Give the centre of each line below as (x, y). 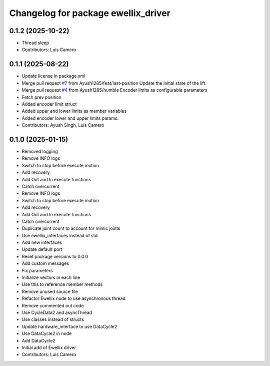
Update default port (42, 249)
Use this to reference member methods (62, 284)
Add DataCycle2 (39, 340)
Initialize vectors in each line (51, 277)
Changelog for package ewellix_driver (90, 13)
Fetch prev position (42, 97)
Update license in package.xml (53, 76)
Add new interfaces (42, 242)
